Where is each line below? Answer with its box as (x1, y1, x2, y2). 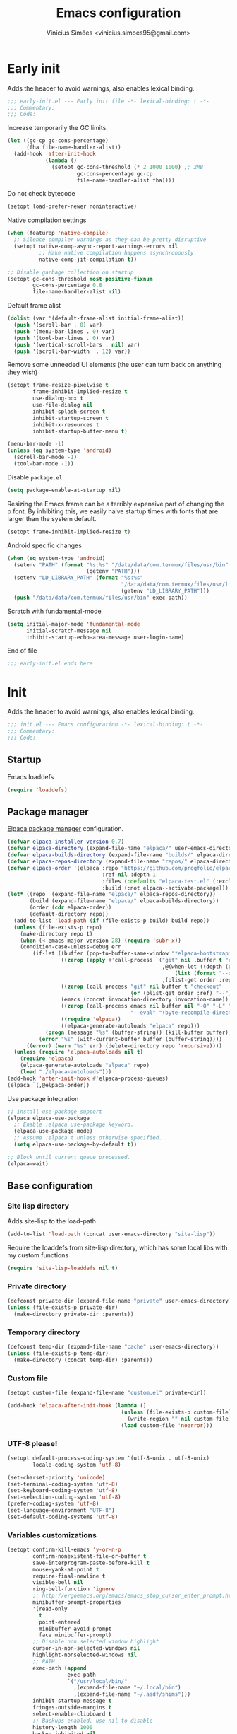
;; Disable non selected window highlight (32, 1639, 159, 1646)
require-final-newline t (32, 1572, 106, 1580)
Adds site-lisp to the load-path (7, 1217, 97, 1226)
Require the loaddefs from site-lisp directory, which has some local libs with (7, 1243, 228, 1252)
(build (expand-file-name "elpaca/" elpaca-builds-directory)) (29, 897, 219, 904)
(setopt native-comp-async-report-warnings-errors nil (13, 243, 178, 250)
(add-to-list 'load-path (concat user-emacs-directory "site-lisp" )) (7, 1230, 217, 1238)
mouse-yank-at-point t (32, 1566, 99, 1573)
